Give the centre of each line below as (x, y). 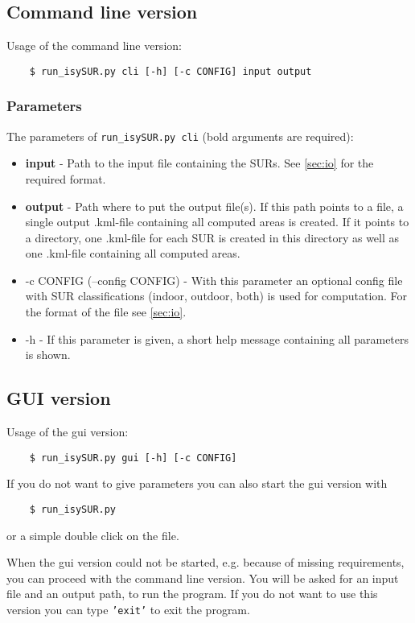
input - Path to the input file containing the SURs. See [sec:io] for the (199, 163)
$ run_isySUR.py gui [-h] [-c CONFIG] (133, 458)
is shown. (48, 355)
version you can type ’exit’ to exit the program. (128, 609)
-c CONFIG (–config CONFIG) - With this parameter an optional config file (214, 280)
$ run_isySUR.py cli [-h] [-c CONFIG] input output (171, 71)
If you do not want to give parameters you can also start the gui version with (197, 483)
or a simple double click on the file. (93, 535)
